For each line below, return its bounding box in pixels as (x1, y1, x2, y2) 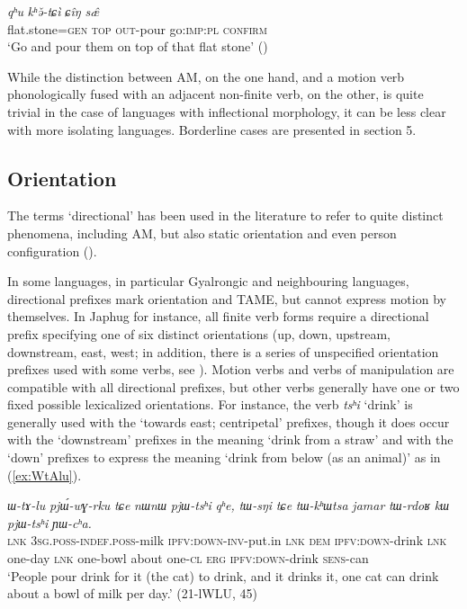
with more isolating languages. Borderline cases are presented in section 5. (7, 120, 417, 139)
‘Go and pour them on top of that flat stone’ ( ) (7, 37, 268, 56)
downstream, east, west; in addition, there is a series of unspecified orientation (7, 342, 439, 361)
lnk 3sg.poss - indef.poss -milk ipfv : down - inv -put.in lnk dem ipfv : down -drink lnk (7, 531, 447, 550)
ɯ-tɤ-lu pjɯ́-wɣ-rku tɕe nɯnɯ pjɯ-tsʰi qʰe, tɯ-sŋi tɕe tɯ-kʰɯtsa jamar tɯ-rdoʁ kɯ (7, 496, 450, 515)
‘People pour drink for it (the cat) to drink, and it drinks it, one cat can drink (7, 566, 439, 585)
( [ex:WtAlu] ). (7, 465, 82, 484)
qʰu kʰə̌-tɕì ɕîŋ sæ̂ (7, 2, 100, 20)
